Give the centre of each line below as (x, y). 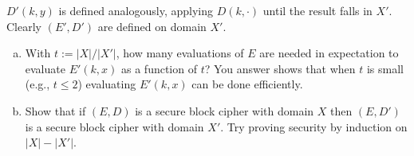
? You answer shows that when (280, 68)
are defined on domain (152, 26)
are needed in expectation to (329, 53)
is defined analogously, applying (136, 10)
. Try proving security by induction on (314, 126)
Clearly (24, 26)
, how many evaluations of (180, 53)
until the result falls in (317, 10)
